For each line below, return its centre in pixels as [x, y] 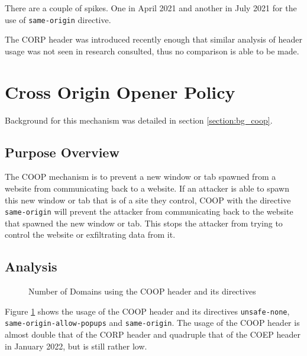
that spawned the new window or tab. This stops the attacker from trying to [144, 223]
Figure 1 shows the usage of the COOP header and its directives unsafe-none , [147, 311]
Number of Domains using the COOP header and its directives [142, 291]
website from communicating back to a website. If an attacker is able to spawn [147, 188]
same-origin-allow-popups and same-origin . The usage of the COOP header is [152, 323]
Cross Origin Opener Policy [120, 91]
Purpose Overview [62, 152]
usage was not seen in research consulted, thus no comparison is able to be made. [152, 51]
